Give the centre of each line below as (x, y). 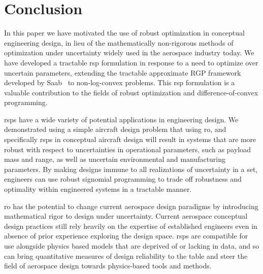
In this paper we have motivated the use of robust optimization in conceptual (124, 33)
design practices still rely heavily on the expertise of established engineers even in (131, 226)
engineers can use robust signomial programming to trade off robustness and (123, 179)
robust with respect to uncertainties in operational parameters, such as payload (128, 149)
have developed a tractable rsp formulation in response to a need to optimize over (131, 62)
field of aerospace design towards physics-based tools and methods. (108, 266)
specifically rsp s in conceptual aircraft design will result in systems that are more (130, 139)
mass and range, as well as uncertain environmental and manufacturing (115, 159)
